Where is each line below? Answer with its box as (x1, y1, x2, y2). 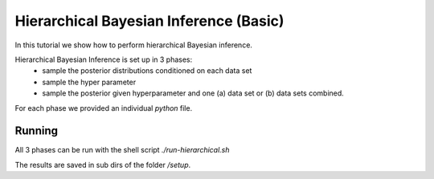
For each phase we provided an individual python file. (14, 103, 193, 112)
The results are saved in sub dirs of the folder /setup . (14, 160, 191, 169)
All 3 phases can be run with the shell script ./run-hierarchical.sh (14, 145, 230, 155)
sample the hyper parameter (42, 77, 137, 87)
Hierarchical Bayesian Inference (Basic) (14, 12, 285, 30)
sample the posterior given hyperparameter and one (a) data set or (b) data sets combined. (42, 88, 345, 98)
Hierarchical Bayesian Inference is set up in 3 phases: (14, 55, 193, 64)
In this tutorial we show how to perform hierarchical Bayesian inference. (14, 40, 253, 50)
